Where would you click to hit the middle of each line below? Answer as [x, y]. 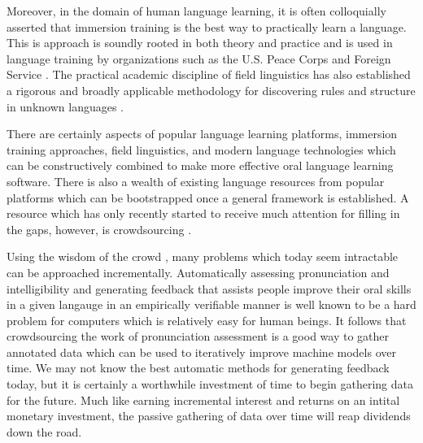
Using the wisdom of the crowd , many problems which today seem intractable [203, 256]
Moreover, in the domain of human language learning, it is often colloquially [196, 11]
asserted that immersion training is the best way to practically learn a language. [207, 26]
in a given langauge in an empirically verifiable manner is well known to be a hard [211, 304]
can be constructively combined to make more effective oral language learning [200, 165]
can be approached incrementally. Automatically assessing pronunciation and [198, 272]
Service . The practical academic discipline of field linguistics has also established [209, 74]
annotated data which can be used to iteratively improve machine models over [201, 352]
